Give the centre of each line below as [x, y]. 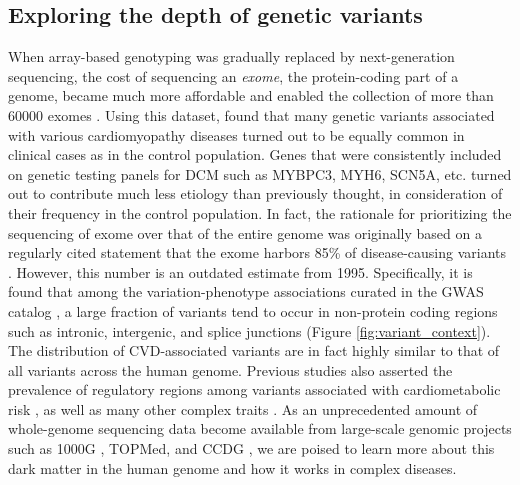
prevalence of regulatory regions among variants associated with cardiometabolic [254, 389]
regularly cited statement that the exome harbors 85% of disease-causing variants [257, 252]
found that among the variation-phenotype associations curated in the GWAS [246, 291]
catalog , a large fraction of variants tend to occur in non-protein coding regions [253, 310]
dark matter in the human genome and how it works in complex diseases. [232, 467]
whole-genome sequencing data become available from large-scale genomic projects [260, 428]
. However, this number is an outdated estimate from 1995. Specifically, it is [240, 271]
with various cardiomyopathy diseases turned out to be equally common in [236, 134]
